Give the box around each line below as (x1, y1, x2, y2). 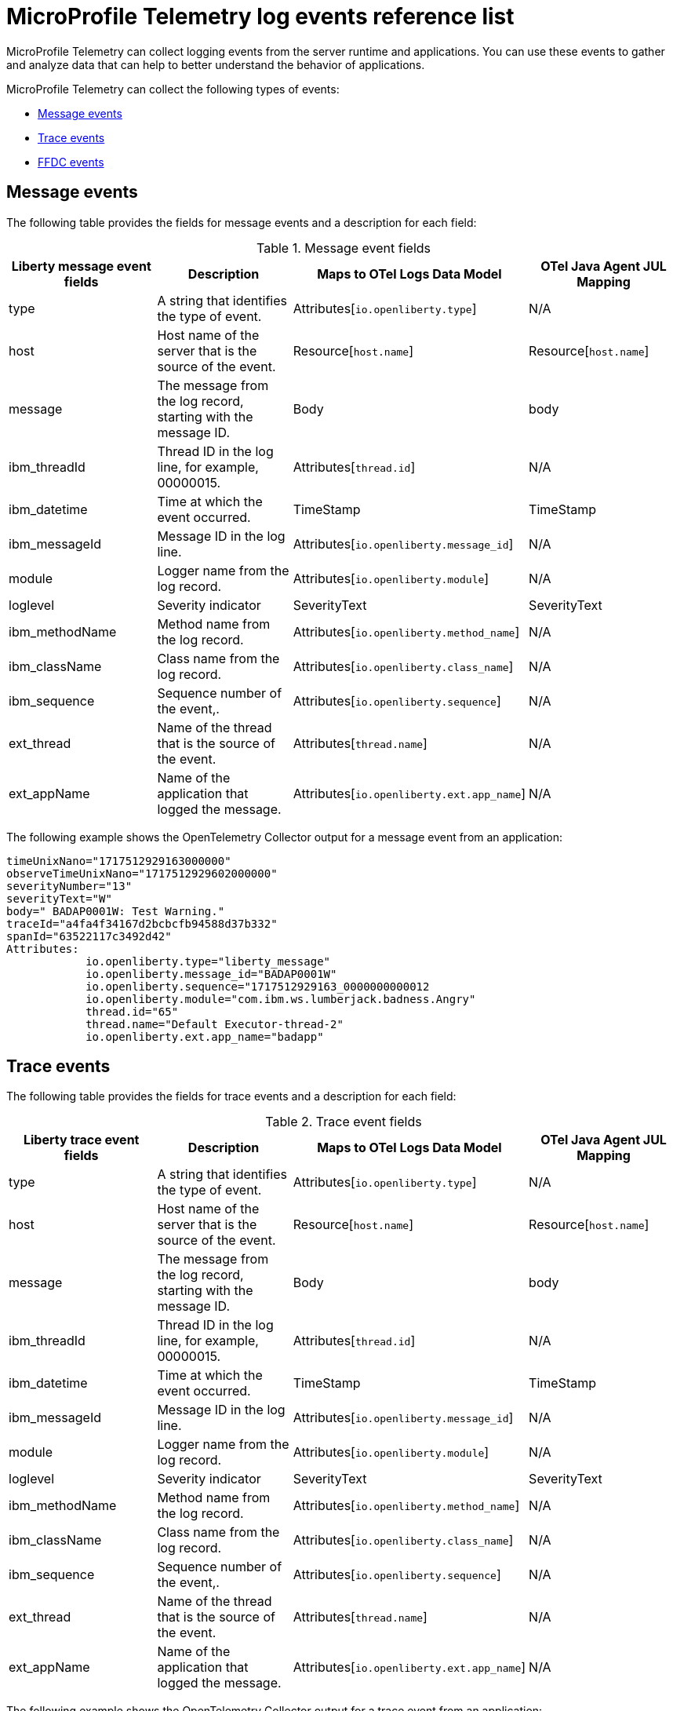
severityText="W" (6, 892, 112, 905)
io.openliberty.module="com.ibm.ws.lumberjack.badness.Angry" (85, 992, 476, 1005)
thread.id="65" (85, 1005, 179, 1018)
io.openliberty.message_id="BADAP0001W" (85, 967, 337, 980)
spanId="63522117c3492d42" (6, 929, 172, 943)
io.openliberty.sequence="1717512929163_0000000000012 (85, 980, 430, 993)
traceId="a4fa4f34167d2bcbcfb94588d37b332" (6, 917, 278, 930)
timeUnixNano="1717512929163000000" (6, 854, 231, 867)
